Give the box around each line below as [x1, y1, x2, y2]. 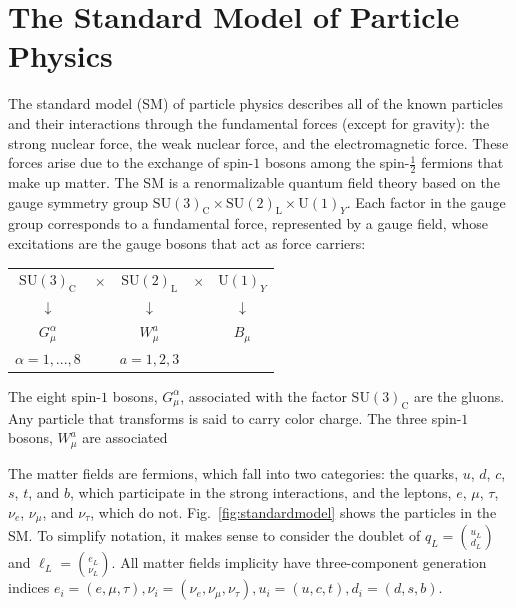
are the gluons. [413, 385, 505, 406]
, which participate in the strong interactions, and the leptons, [70, 482, 452, 503]
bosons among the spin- [264, 152, 410, 173]
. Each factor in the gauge [346, 191, 506, 212]
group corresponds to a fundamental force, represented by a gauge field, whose [8, 213, 489, 234]
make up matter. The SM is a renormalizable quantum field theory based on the [8, 171, 500, 192]
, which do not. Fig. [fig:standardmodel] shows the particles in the [90, 501, 497, 522]
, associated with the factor [180, 385, 347, 406]
